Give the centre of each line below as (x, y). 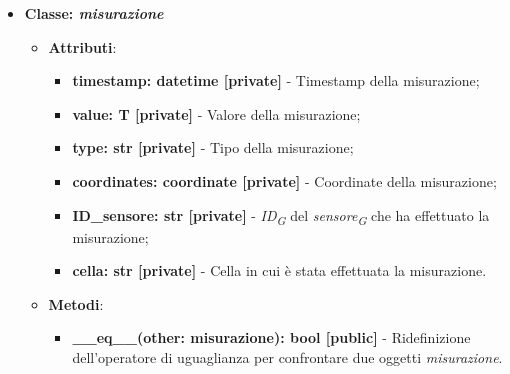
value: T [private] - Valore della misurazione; (216, 113)
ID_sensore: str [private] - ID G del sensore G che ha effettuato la (281, 216)
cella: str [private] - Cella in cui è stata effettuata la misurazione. (279, 270)
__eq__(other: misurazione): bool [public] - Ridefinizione (271, 337)
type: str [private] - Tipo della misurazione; (213, 147)
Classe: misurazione (94, 13)
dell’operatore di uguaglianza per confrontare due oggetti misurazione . (287, 357)
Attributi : (82, 46)
